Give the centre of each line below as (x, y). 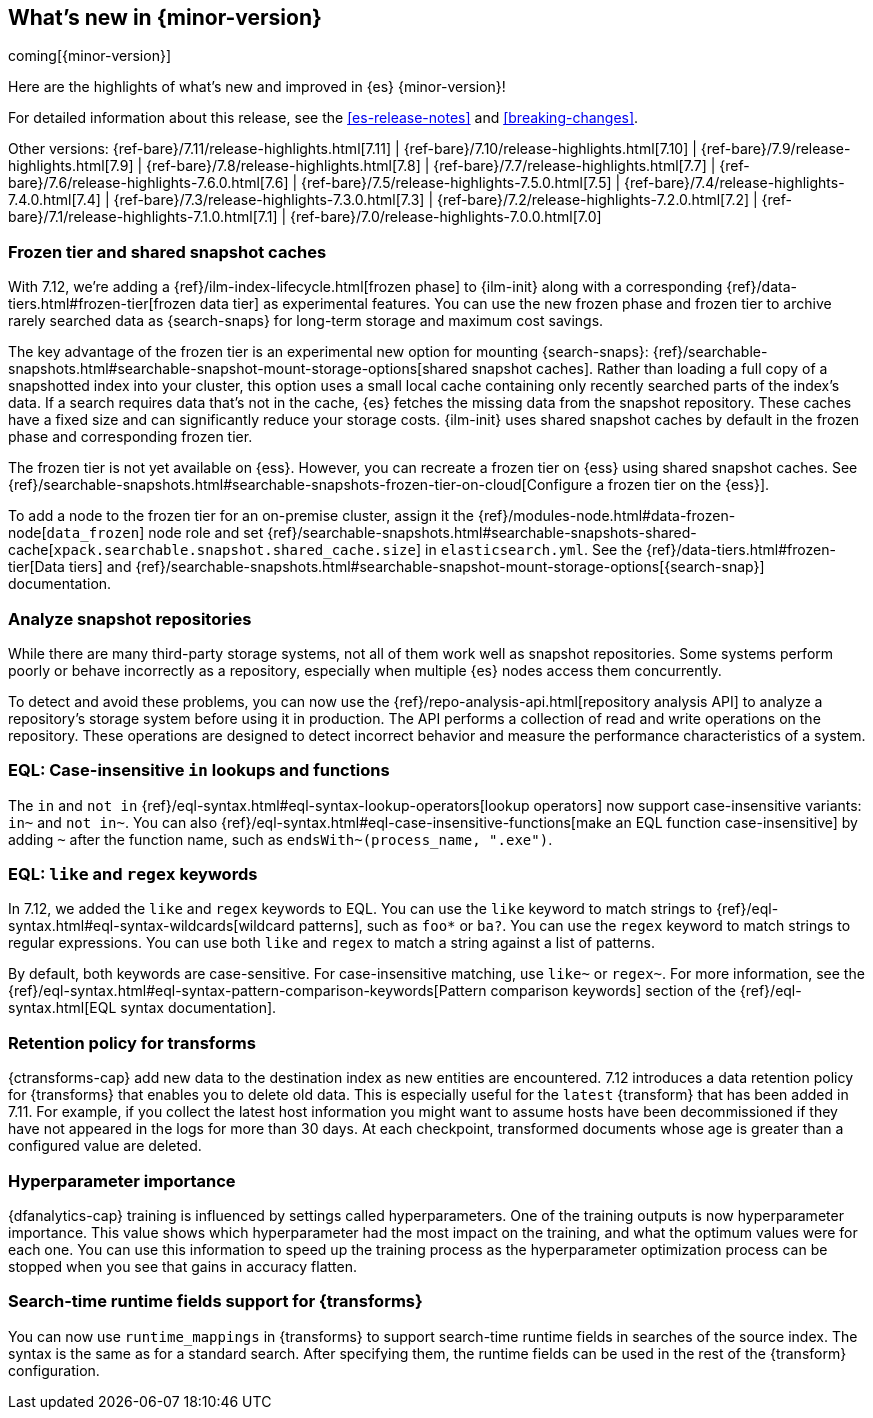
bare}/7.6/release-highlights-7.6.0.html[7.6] (148, 183)
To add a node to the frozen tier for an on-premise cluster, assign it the (241, 516)
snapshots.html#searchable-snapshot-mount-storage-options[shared (238, 369)
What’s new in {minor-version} (165, 17)
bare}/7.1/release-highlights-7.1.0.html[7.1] (143, 217)
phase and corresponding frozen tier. (130, 437)
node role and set (206, 533)
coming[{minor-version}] (90, 56)
